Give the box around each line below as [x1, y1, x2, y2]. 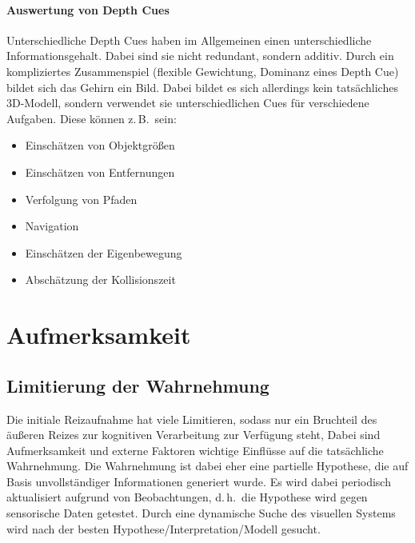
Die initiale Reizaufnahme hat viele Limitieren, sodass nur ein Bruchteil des [6, 410, 377, 427]
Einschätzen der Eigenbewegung [25, 244, 182, 261]
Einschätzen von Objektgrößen [25, 137, 175, 154]
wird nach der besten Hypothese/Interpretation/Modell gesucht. [6, 520, 321, 537]
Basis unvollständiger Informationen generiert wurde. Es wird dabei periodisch [6, 473, 391, 489]
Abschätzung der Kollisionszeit [25, 271, 176, 288]
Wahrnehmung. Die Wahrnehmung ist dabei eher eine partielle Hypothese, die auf [6, 457, 409, 474]
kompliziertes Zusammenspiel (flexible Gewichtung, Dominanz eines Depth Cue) [6, 62, 399, 79]
